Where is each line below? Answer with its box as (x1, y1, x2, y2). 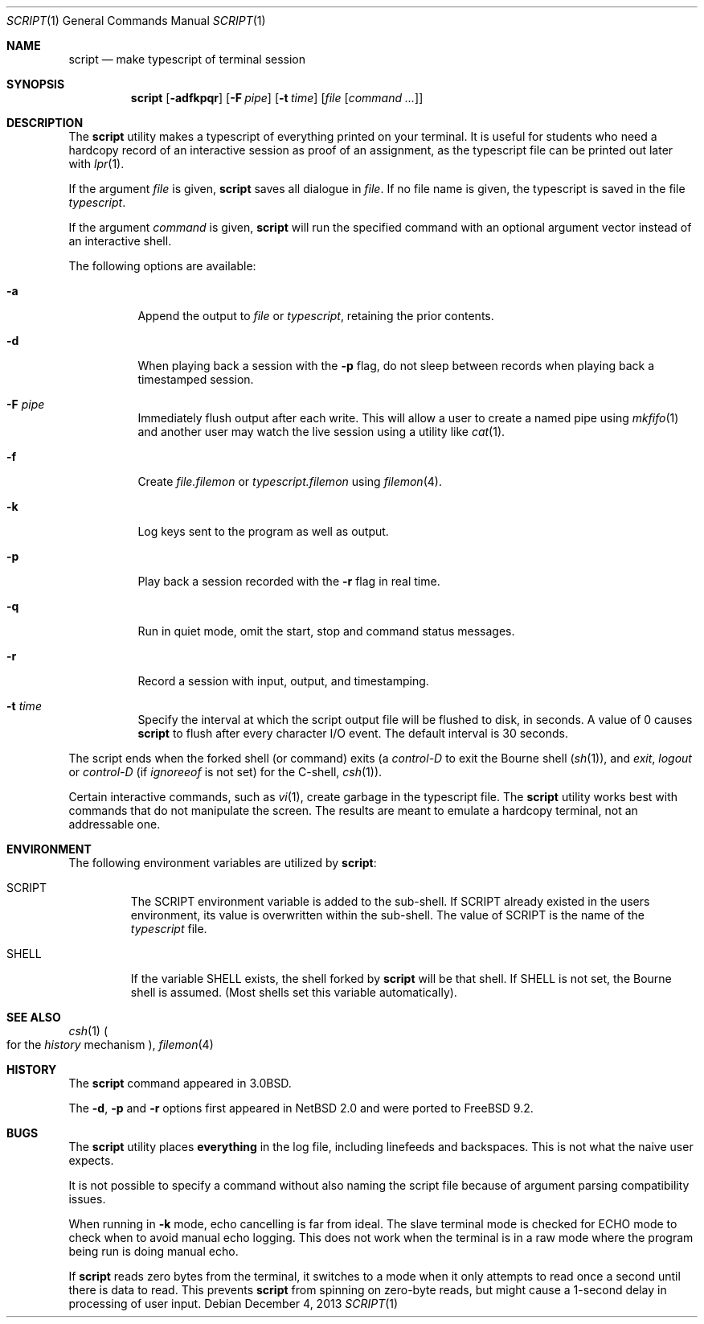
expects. (68, 1153, 114, 1167)
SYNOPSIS (6, 77, 65, 91)
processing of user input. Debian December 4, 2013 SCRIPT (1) (68, 1297, 399, 1310)
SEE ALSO (6, 1010, 61, 1024)
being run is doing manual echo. (68, 1244, 239, 1258)
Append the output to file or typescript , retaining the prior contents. (137, 309, 494, 323)
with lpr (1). (68, 157, 125, 171)
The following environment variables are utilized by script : (68, 856, 377, 870)
